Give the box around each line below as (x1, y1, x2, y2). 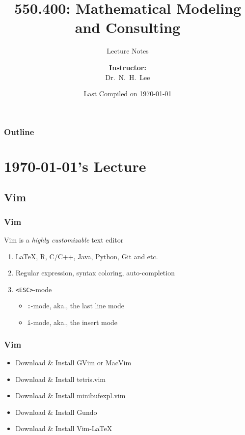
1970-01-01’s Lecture (4, 156, 146, 176)
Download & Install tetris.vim (15, 374, 106, 384)
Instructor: (109, 62, 146, 72)
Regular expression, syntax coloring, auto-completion (15, 268, 175, 278)
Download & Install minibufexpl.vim (15, 390, 126, 401)
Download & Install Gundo (15, 407, 97, 417)
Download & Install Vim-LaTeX (15, 423, 112, 434)
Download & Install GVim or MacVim (15, 357, 132, 367)
